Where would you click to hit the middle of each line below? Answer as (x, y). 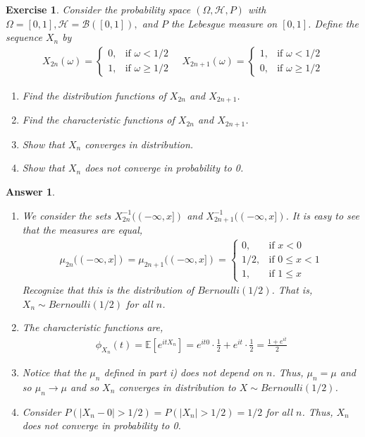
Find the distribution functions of (94, 95)
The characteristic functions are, (93, 327)
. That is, (292, 290)
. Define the (333, 23)
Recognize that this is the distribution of (108, 290)
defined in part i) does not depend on (184, 372)
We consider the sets (67, 215)
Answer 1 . (30, 191)
